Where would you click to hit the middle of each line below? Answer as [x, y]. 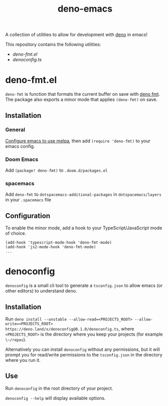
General [15, 130]
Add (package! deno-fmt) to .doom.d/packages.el [56, 171]
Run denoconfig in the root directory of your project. [59, 388]
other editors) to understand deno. [41, 291]
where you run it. [23, 360]
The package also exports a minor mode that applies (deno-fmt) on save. [81, 100]
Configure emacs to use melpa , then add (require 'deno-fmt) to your [78, 141]
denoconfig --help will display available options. [56, 398]
